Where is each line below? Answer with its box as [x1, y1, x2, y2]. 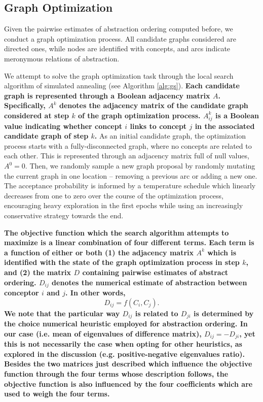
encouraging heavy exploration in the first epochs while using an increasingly [4, 200, 243, 211]
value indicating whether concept [4, 120, 122, 131]
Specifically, [4, 100, 46, 111]
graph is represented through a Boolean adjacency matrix [4, 90, 210, 100]
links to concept [130, 120, 187, 131]
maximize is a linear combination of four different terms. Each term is [4, 237, 254, 248]
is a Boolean [215, 110, 259, 120]
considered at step [4, 110, 69, 120]
